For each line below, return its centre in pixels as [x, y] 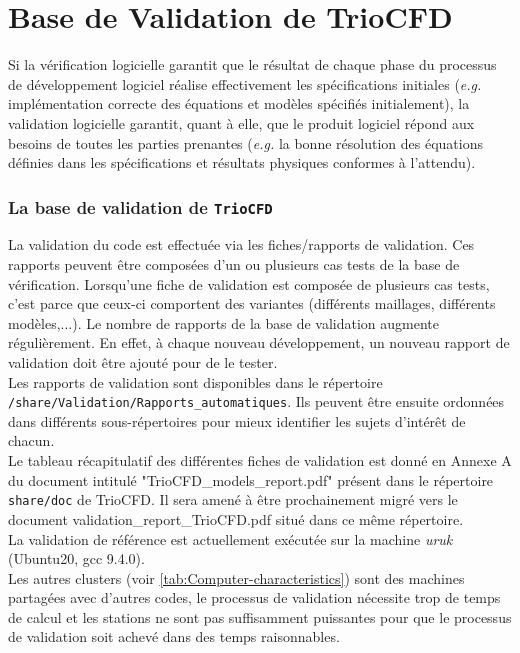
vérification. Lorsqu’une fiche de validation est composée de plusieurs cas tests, [249, 283]
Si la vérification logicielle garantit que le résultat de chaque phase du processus [252, 64]
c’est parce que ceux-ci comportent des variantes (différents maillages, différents [252, 303]
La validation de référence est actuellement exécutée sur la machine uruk [230, 538]
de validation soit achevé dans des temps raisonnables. [174, 636]
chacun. [31, 440]
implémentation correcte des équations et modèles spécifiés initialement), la [239, 103]
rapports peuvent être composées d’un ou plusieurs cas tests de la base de [234, 264]
